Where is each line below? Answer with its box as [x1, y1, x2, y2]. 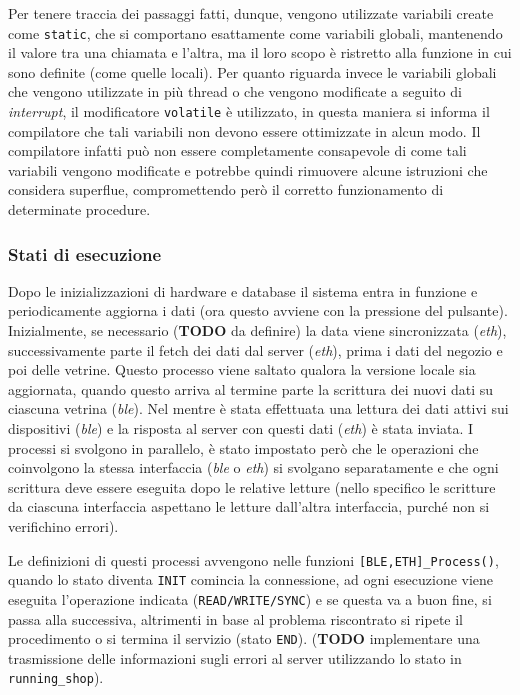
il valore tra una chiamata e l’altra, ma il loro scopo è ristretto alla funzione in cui [8, 42, 512, 63]
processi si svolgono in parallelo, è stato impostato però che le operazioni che [8, 437, 479, 458]
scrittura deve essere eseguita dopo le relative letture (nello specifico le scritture [8, 476, 496, 497]
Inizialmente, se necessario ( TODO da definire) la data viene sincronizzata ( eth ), [8, 320, 507, 341]
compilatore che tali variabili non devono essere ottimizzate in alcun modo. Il [8, 120, 481, 141]
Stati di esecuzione [8, 241, 162, 266]
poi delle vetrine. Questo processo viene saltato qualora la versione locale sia [8, 359, 476, 380]
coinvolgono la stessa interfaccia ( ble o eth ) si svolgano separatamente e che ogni [8, 457, 499, 478]
